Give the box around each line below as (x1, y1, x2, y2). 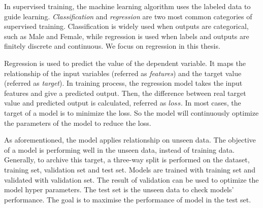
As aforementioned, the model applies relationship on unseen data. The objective (4, 134, 256, 145)
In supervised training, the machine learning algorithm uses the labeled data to (4, 1, 251, 11)
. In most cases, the (181, 97, 241, 108)
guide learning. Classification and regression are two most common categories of (4, 11, 252, 21)
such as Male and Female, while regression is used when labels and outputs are (4, 30, 249, 41)
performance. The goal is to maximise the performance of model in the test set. (4, 194, 251, 204)
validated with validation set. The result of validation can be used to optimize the (4, 174, 259, 185)
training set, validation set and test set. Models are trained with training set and (4, 164, 255, 175)
